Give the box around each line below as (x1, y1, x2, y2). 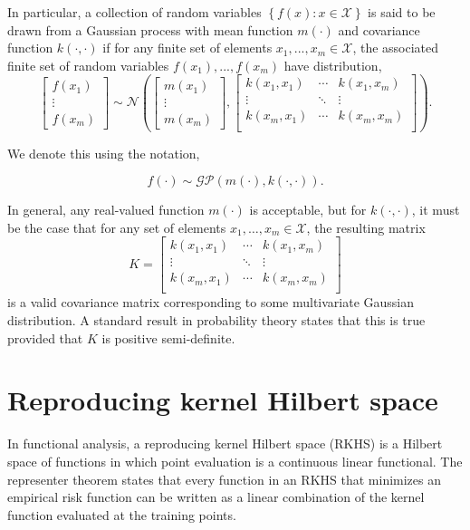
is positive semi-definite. (101, 328, 235, 347)
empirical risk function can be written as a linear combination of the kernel (7, 487, 425, 506)
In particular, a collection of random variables (7, 3, 262, 21)
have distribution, (283, 55, 382, 74)
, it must (411, 200, 460, 219)
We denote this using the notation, (7, 143, 200, 162)
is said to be (368, 3, 436, 21)
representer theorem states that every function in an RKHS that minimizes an (7, 469, 442, 488)
